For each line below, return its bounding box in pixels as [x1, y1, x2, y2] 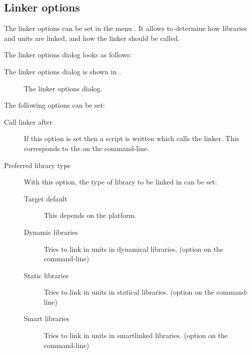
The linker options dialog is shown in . [4, 66, 121, 76]
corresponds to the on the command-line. [24, 143, 149, 153]
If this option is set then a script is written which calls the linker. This [24, 133, 239, 144]
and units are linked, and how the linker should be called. [4, 32, 180, 43]
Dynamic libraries [24, 226, 78, 237]
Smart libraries [24, 313, 70, 324]
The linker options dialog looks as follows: [4, 49, 132, 60]
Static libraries [24, 270, 69, 280]
